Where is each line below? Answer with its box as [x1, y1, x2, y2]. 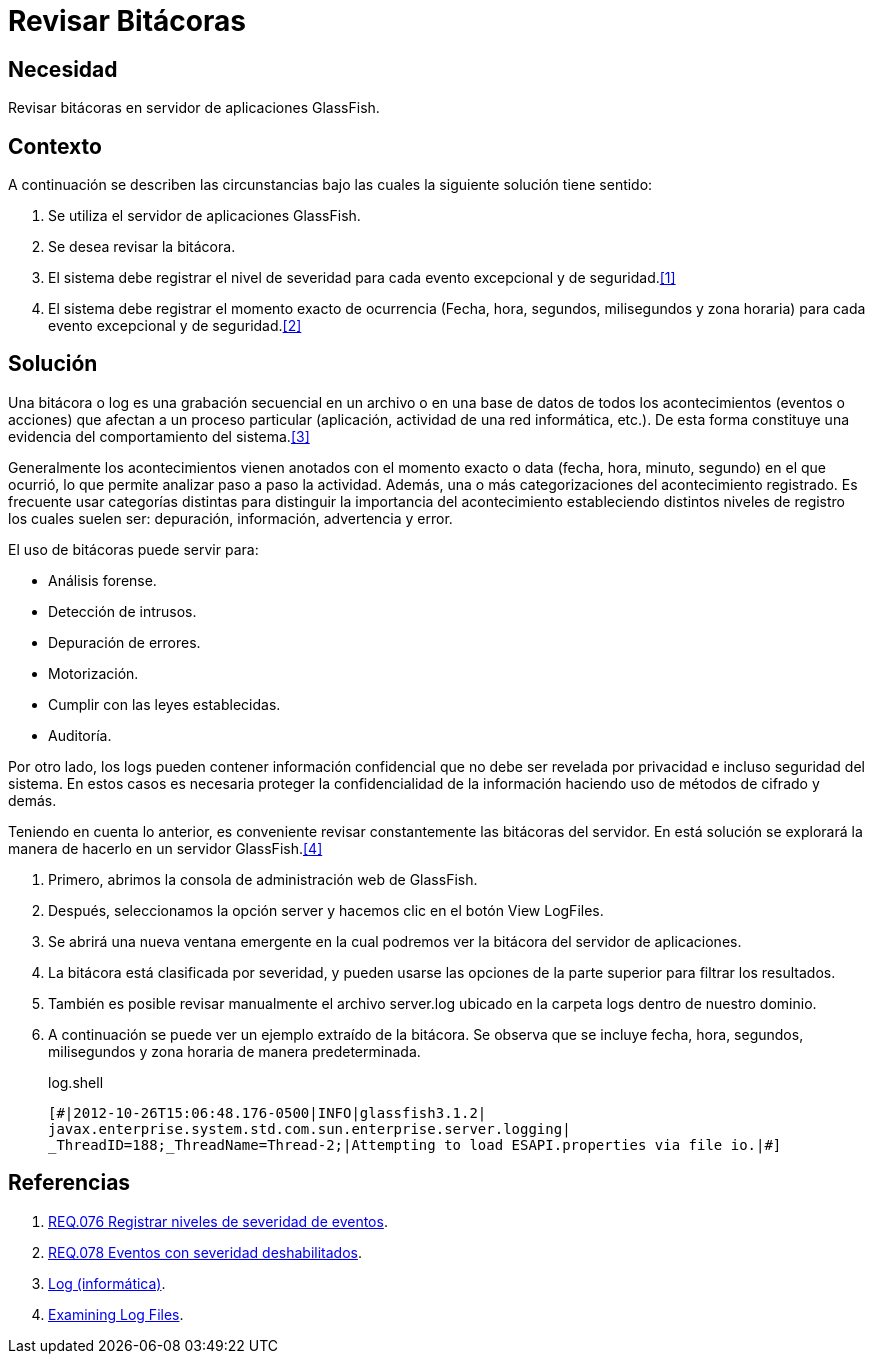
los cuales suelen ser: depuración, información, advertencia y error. [8, 509, 453, 527]
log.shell [48, 1073, 104, 1091]
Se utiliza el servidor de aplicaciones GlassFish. [48, 207, 361, 225]
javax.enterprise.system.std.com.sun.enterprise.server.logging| [48, 1120, 571, 1137]
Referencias [8, 1170, 131, 1196]
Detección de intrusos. [48, 602, 197, 620]
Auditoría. [48, 726, 112, 744]
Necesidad [8, 56, 118, 82]
